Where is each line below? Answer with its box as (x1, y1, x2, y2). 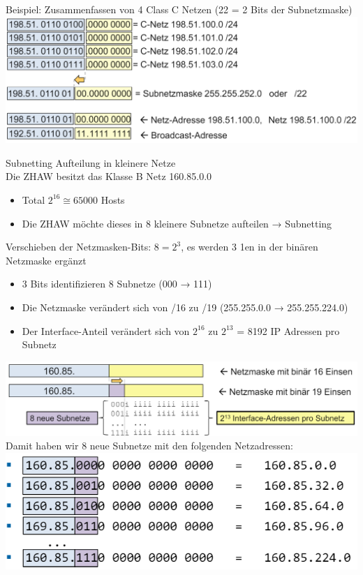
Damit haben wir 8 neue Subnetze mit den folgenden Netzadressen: (6, 438, 293, 453)
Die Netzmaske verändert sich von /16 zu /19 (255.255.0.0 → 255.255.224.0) (22, 299, 348, 314)
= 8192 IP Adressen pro (237, 323, 340, 338)
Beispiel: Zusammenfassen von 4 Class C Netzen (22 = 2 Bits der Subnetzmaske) (6, 2, 353, 16)
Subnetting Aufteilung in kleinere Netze (6, 155, 176, 170)
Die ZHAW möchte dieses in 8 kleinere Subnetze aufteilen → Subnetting (22, 216, 332, 230)
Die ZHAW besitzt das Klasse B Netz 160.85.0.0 (6, 169, 212, 184)
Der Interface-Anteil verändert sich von (22, 323, 190, 338)
